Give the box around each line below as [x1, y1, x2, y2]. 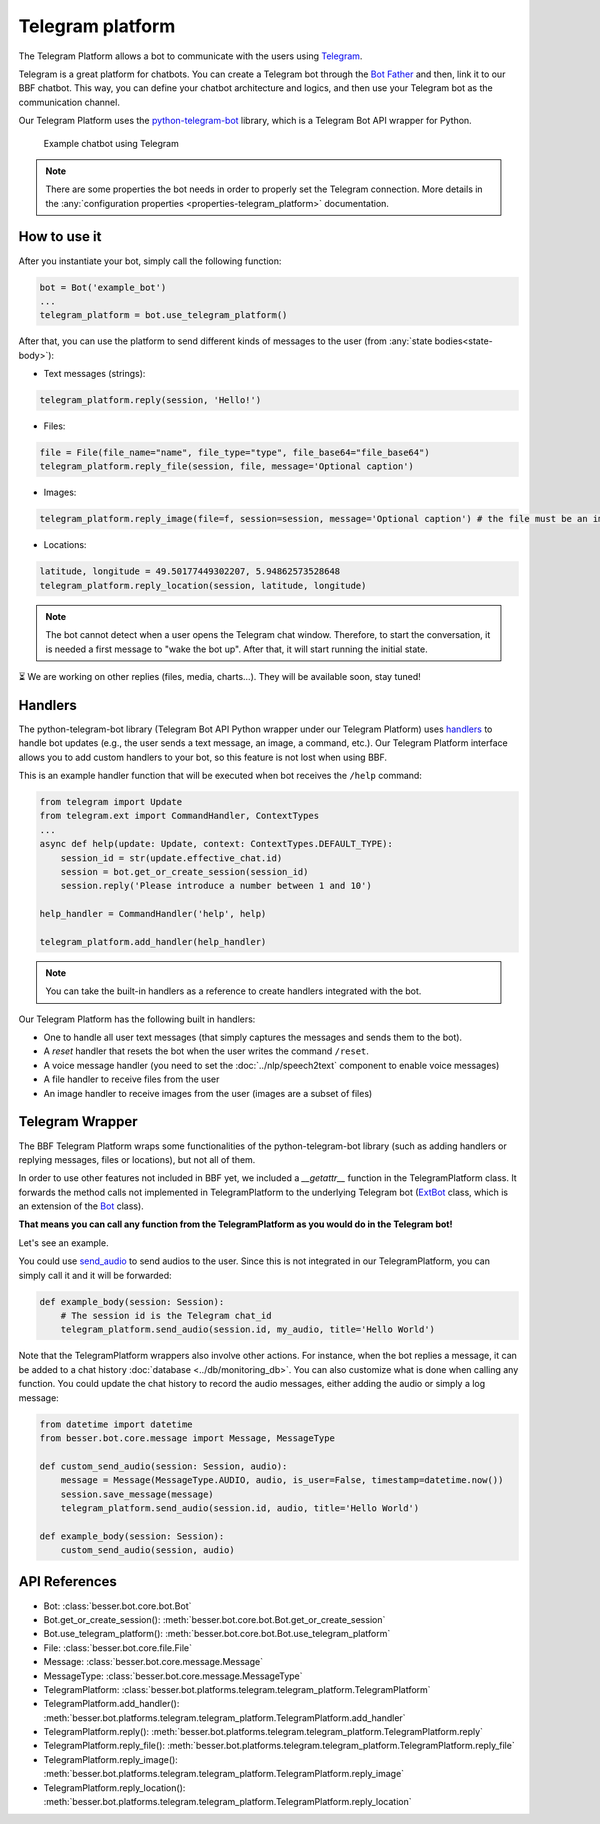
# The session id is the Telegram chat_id [60, 1310, 272, 1322]
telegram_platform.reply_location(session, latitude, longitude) [39, 580, 367, 591]
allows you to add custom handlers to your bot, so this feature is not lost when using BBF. [18, 751, 388, 763]
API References [18, 1573, 117, 1590]
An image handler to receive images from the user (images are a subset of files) [43, 1087, 373, 1099]
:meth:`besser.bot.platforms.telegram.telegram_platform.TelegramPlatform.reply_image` [43, 1768, 405, 1780]
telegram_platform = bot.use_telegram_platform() [39, 310, 288, 321]
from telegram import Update [39, 796, 183, 807]
